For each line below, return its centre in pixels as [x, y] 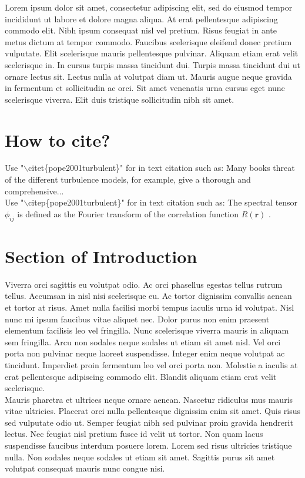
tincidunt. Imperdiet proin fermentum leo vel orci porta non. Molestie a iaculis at [151, 364]
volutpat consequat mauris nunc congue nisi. [85, 468]
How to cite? [58, 139]
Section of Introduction [101, 256]
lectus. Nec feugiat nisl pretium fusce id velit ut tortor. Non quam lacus [134, 434]
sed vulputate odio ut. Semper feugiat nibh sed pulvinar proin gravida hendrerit [149, 422]
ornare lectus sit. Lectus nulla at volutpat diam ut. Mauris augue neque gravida [148, 76]
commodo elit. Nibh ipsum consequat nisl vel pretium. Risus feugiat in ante [141, 30]
